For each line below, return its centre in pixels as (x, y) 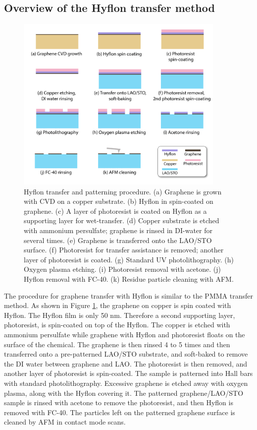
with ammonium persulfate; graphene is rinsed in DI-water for (118, 230)
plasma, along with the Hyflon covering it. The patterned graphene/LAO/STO (124, 393)
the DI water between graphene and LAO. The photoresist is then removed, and (126, 363)
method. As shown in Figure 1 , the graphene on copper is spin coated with (118, 305)
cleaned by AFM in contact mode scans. (65, 422)
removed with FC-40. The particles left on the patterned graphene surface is (120, 412)
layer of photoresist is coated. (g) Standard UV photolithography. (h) (129, 259)
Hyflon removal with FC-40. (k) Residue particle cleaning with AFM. (129, 278)
